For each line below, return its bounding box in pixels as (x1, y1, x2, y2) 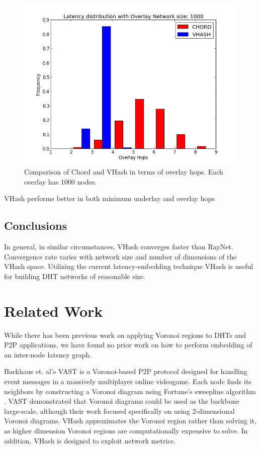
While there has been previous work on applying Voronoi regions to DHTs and (4, 329, 246, 340)
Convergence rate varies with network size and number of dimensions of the (4, 251, 237, 261)
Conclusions (4, 218, 67, 233)
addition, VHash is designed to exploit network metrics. (4, 435, 176, 445)
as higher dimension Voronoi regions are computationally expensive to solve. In (4, 425, 248, 435)
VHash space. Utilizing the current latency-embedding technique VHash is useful (4, 261, 253, 272)
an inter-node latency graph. (4, 349, 92, 360)
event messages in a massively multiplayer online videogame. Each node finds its (4, 376, 251, 387)
